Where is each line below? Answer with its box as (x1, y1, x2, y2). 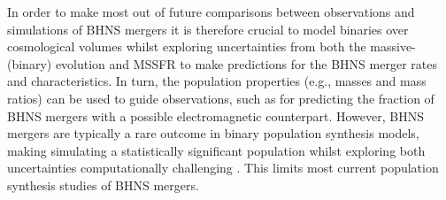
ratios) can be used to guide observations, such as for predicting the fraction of (7, 88, 434, 107)
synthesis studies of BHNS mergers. (7, 175, 199, 194)
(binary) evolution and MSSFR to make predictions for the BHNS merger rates (7, 54, 437, 73)
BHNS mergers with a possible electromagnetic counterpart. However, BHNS (7, 106, 424, 125)
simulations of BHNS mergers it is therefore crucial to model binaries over (7, 19, 409, 38)
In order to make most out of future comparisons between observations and (7, 3, 415, 20)
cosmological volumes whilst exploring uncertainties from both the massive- (7, 37, 416, 56)
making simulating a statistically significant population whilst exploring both (7, 141, 426, 159)
